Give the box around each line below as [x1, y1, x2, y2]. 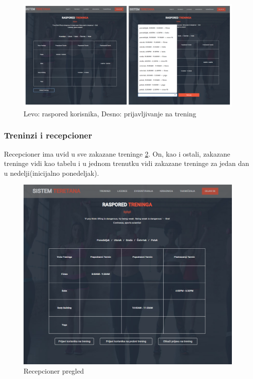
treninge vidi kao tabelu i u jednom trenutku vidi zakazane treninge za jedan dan [4, 158, 250, 168]
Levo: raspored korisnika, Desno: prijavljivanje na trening [24, 108, 197, 118]
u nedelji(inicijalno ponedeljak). [4, 167, 99, 178]
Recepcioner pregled [24, 366, 84, 376]
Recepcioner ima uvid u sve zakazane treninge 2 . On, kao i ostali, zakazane [4, 148, 230, 159]
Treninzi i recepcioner [4, 129, 92, 141]
